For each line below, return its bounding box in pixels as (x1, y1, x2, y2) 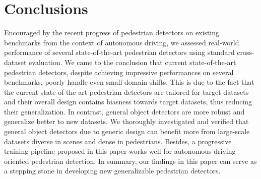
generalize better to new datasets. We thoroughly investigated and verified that (4, 116, 249, 127)
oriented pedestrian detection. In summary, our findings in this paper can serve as (4, 155, 257, 166)
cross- (237, 47, 254, 57)
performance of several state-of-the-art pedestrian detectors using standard (4, 47, 235, 57)
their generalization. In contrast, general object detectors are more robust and (4, 106, 245, 116)
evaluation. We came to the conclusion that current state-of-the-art (29, 56, 236, 67)
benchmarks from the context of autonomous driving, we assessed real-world (4, 37, 239, 47)
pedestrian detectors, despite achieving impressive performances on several (4, 67, 234, 77)
